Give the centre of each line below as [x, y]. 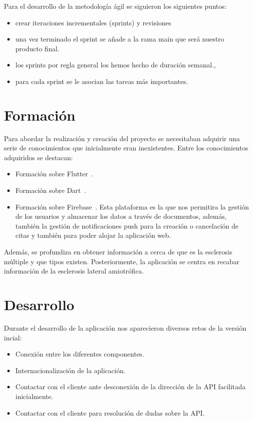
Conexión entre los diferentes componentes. [80, 354]
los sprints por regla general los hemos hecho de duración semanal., [116, 65]
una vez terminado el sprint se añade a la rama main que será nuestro [120, 39]
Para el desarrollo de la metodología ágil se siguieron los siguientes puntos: [115, 6]
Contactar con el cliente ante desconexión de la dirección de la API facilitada [130, 387]
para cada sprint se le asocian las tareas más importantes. [102, 81]
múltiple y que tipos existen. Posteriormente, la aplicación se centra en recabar [122, 261]
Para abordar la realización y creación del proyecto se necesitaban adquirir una [122, 138]
